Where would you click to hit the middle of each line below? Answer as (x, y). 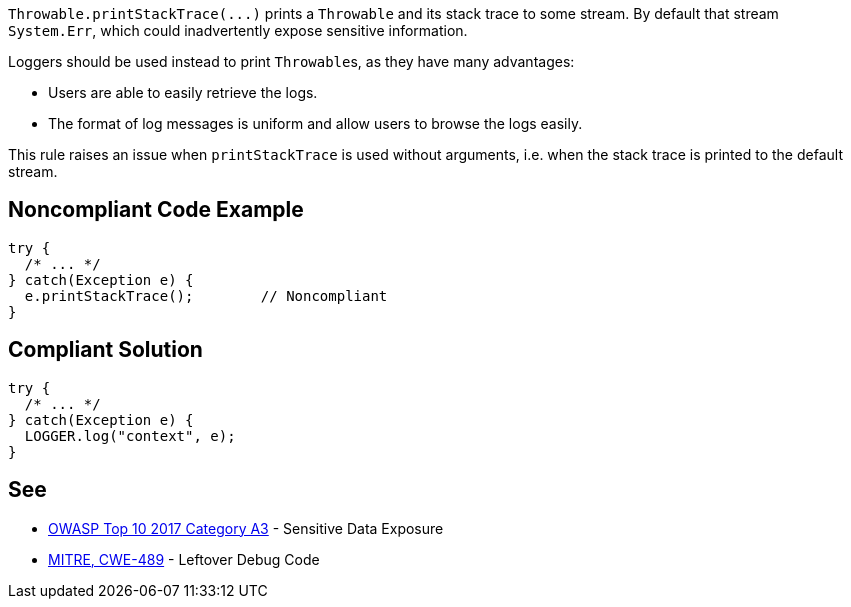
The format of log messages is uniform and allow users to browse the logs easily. (315, 123)
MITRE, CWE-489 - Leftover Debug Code (184, 559)
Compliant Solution (105, 350)
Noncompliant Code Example (156, 210)
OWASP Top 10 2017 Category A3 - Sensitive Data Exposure (246, 528)
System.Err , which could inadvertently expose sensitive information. (238, 30)
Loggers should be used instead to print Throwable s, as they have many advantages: (291, 61)
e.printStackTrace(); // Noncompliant (206, 295)
